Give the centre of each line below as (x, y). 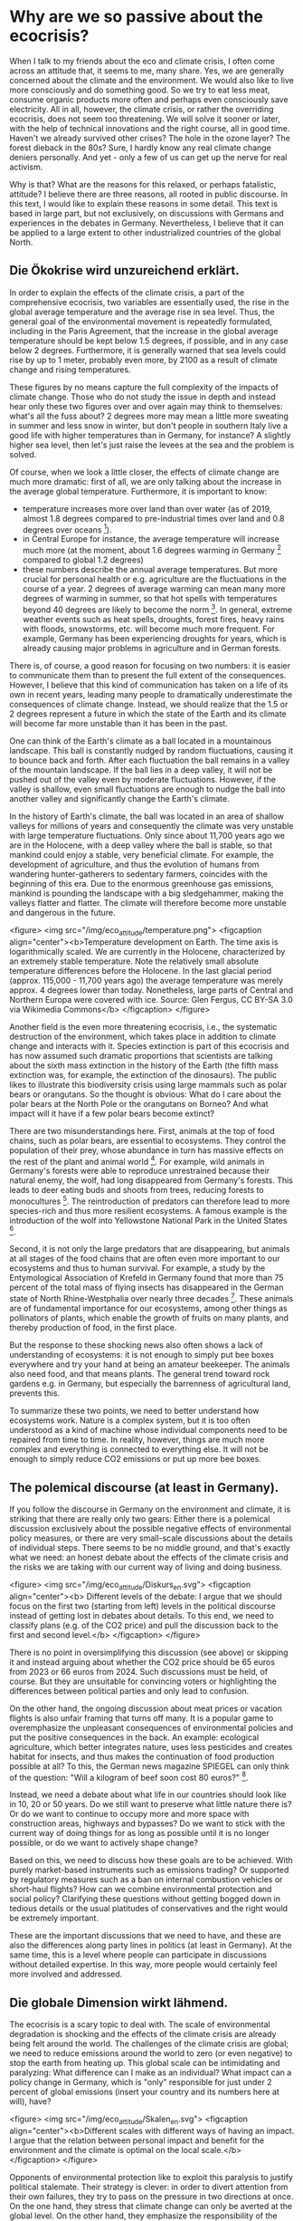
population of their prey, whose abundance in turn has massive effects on (147, 1150)
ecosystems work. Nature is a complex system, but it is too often (130, 1420)
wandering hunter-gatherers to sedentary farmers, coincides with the (139, 874)
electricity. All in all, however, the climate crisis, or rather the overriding (142, 109)
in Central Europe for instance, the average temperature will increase (151, 539)
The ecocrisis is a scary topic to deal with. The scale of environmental (140, 2024)
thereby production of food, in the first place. (93, 1328)
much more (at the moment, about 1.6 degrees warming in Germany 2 (152, 550)
